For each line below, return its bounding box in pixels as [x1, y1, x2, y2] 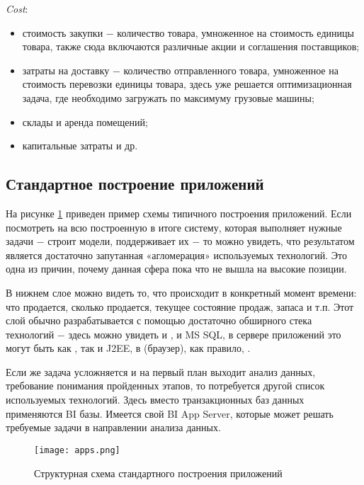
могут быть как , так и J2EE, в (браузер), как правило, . [6, 341, 251, 355]
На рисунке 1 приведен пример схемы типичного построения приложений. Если [6, 205, 352, 220]
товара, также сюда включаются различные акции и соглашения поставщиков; [22, 39, 360, 54]
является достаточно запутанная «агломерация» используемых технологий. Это [6, 247, 347, 262]
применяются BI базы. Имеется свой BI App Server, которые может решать [6, 406, 334, 421]
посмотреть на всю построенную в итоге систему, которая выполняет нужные [6, 219, 342, 234]
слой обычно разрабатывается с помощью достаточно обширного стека [6, 313, 312, 328]
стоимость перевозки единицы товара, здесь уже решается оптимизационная [22, 76, 352, 91]
